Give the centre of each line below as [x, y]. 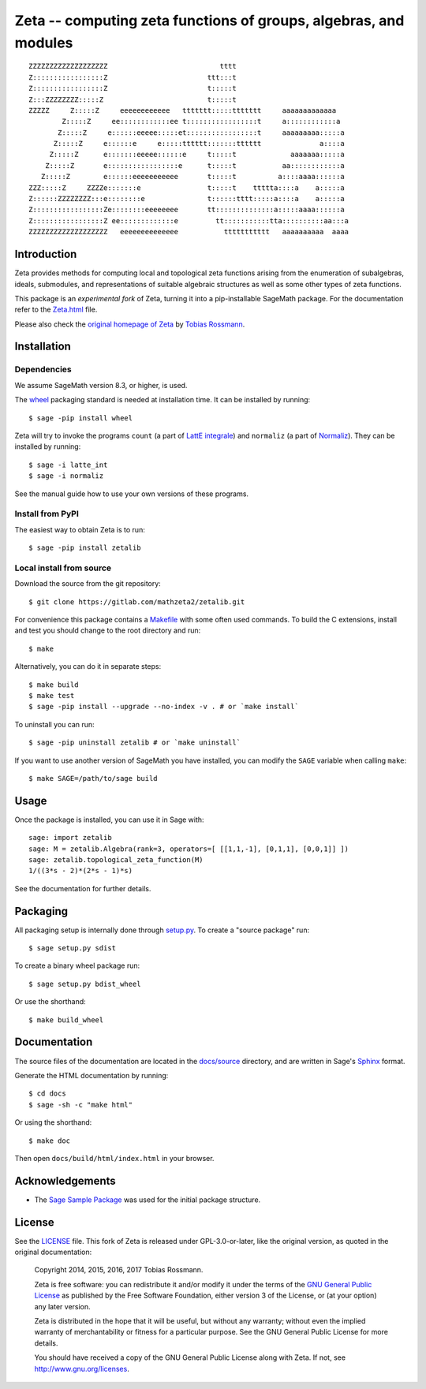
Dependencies [43, 369]
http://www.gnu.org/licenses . [82, 1368]
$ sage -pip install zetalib [85, 548]
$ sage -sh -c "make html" [81, 1105]
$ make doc [50, 1141]
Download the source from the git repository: [88, 584]
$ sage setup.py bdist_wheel [85, 984]
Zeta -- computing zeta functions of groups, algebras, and [209, 21]
